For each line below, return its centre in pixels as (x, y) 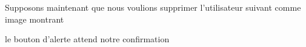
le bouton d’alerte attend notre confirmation (87, 39)
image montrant (35, 19)
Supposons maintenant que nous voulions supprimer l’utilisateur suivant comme (153, 7)
